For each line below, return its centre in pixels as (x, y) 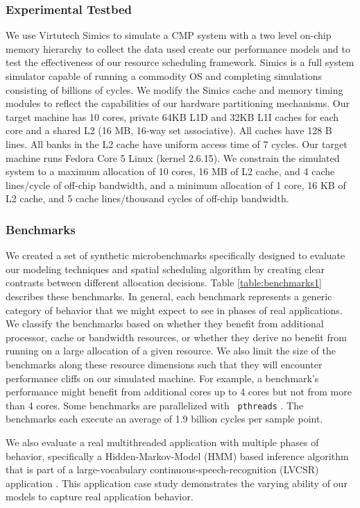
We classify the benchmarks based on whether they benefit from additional (165, 323)
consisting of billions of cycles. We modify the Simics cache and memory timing (174, 89)
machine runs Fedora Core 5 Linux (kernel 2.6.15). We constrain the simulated (173, 157)
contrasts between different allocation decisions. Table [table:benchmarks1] (164, 282)
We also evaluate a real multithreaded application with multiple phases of (162, 442)
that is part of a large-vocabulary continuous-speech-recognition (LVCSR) (162, 469)
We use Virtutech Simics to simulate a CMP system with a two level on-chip (169, 35)
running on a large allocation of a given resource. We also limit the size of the (171, 351)
